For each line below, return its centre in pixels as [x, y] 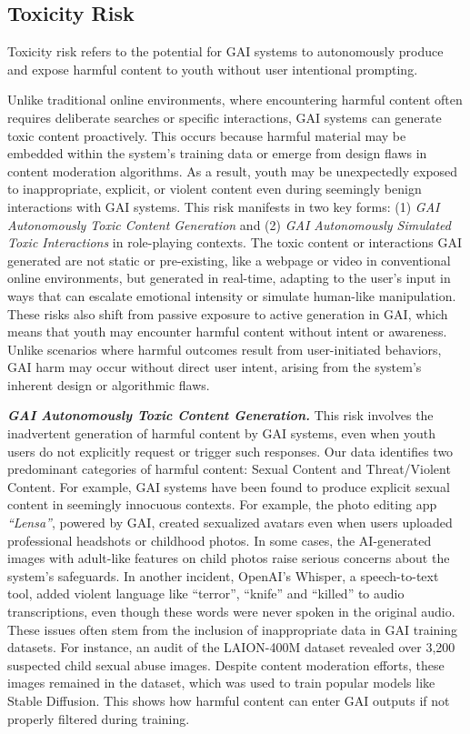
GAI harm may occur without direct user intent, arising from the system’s [215, 367]
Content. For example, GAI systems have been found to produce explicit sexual [229, 486]
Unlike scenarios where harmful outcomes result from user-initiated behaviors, [225, 349]
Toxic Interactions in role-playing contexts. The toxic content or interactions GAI [235, 242]
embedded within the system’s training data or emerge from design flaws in [217, 153]
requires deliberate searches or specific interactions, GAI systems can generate [225, 117]
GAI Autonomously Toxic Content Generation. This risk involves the [220, 415]
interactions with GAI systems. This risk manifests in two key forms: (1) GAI [224, 206]
